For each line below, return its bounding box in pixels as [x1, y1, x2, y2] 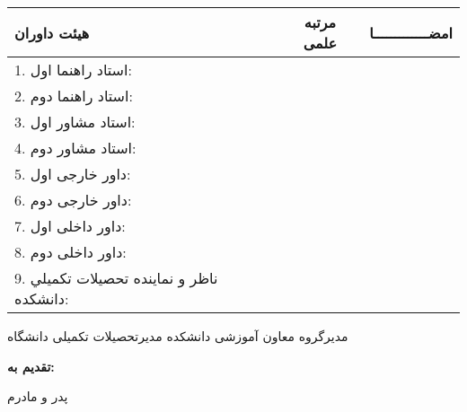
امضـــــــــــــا [369, 22, 453, 43]
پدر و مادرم [7, 387, 68, 406]
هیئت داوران [14, 22, 90, 43]
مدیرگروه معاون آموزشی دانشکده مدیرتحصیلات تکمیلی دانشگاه [7, 327, 348, 345]
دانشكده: [14, 288, 69, 309]
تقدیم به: [7, 356, 55, 375]
